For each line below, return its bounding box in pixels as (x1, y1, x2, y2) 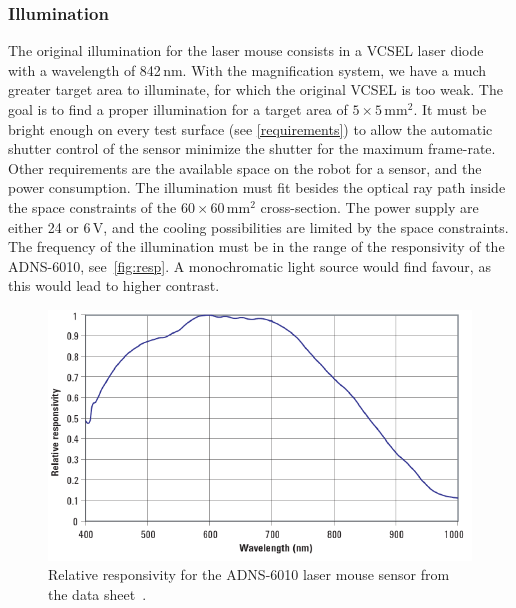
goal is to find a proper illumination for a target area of (8, 99, 348, 119)
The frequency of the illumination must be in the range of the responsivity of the (8, 236, 505, 257)
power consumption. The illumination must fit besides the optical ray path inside (8, 177, 506, 198)
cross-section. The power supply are (260, 196, 479, 217)
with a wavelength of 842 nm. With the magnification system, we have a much (8, 59, 487, 80)
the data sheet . (48, 583, 147, 604)
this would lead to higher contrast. (8, 275, 220, 296)
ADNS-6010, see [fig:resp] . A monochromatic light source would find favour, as (8, 255, 491, 276)
